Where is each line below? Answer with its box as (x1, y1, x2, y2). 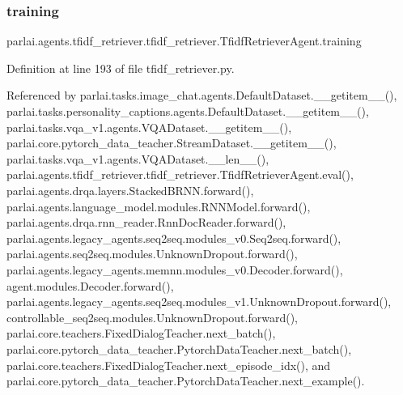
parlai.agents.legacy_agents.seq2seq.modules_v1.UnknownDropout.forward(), (6, 293, 392, 310)
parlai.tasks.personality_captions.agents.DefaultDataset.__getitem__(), (6, 103, 369, 119)
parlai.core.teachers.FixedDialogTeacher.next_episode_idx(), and (6, 356, 331, 373)
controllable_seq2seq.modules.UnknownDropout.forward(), (6, 308, 298, 325)
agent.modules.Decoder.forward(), (6, 277, 174, 294)
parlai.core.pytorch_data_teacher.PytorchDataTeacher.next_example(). (6, 372, 365, 389)
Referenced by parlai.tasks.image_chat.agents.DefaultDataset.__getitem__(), (6, 87, 397, 104)
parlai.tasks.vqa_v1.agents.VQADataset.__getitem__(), (6, 118, 292, 135)
